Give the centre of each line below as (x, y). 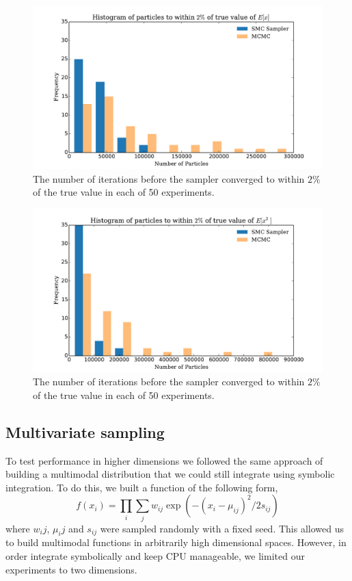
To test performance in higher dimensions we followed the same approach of (164, 460)
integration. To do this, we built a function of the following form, (142, 487)
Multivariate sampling (85, 431)
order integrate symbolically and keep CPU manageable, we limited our (155, 556)
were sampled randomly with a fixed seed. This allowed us (222, 528)
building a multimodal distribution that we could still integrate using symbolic (170, 474)
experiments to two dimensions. (71, 569)
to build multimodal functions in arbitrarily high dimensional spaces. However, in (176, 542)
